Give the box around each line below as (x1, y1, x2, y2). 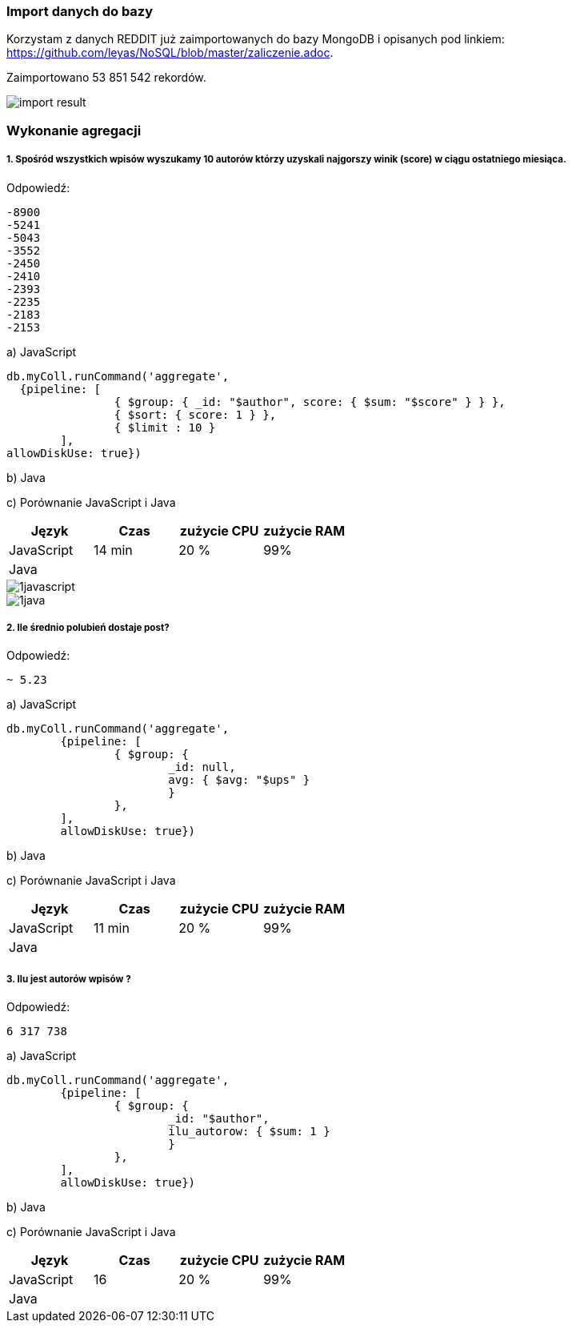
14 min (94, 541, 133, 558)
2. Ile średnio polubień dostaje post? (6, 621, 170, 633)
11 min (94, 920, 130, 937)
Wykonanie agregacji (6, 122, 142, 139)
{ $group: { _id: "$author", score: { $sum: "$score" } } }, (114, 395, 506, 408)
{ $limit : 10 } (114, 420, 216, 434)
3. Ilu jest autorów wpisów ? (6, 973, 131, 985)
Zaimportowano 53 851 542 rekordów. (6, 70, 206, 85)
